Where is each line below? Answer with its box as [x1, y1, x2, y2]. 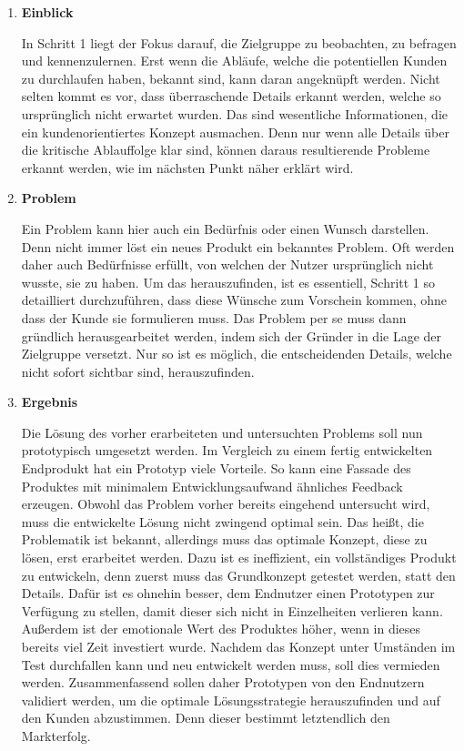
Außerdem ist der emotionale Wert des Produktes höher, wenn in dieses [21, 619, 421, 638]
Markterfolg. [21, 726, 91, 745]
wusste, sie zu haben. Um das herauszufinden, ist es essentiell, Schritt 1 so [21, 272, 436, 291]
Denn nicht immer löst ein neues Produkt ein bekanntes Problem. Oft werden [21, 237, 455, 256]
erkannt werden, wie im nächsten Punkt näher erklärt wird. [21, 157, 354, 177]
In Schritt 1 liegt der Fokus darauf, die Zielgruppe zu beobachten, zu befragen [21, 33, 457, 52]
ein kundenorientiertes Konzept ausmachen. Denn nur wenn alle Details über [21, 122, 449, 141]
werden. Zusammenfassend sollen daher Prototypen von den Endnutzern [21, 673, 425, 692]
